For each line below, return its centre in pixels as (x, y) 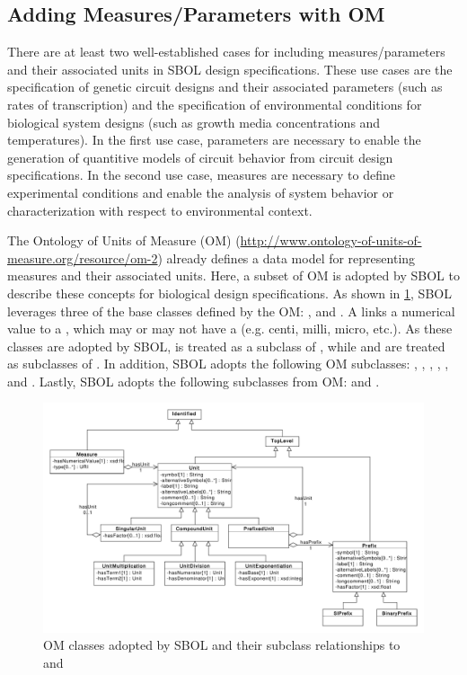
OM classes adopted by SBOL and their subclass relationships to (222, 645)
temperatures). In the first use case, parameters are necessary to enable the (214, 140)
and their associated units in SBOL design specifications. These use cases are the (230, 69)
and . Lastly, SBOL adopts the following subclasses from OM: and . (194, 381)
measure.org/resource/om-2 (83, 258)
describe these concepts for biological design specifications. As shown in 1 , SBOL (229, 293)
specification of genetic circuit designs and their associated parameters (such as (225, 87)
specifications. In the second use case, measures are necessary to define (201, 175)
